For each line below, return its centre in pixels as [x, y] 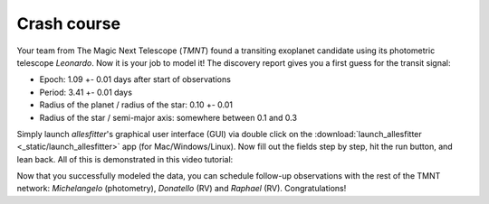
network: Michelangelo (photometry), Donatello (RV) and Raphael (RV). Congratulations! [182, 189]
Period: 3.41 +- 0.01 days [86, 92]
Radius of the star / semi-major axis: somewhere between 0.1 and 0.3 [168, 117]
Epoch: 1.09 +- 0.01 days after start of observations [135, 79]
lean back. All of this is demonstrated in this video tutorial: [125, 159]
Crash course [69, 23]
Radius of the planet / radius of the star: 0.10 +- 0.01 [136, 105]
